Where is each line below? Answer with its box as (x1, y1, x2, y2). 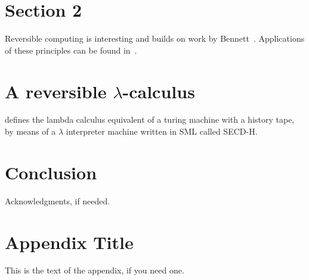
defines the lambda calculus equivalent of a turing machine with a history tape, (5, 113, 295, 126)
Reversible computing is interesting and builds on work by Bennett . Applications (5, 32, 305, 45)
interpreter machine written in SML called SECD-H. (66, 125, 258, 138)
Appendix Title (5, 229, 134, 254)
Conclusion (5, 160, 97, 184)
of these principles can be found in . (5, 43, 137, 56)
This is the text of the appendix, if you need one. (5, 264, 184, 276)
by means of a (5, 125, 56, 138)
